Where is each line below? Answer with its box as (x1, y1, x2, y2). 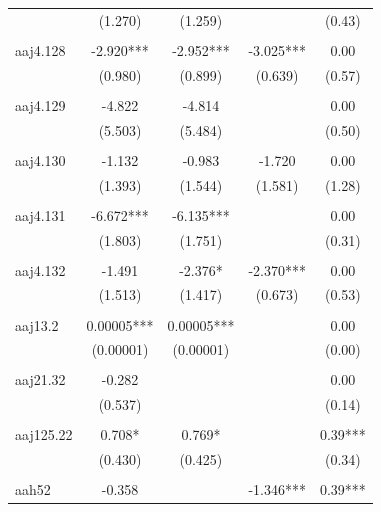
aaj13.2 (15, 314, 59, 335)
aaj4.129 (15, 94, 66, 115)
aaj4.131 (15, 204, 66, 225)
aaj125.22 (15, 424, 73, 445)
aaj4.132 (15, 259, 66, 280)
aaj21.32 (15, 369, 66, 390)
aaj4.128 (15, 39, 66, 60)
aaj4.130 (15, 149, 66, 170)
